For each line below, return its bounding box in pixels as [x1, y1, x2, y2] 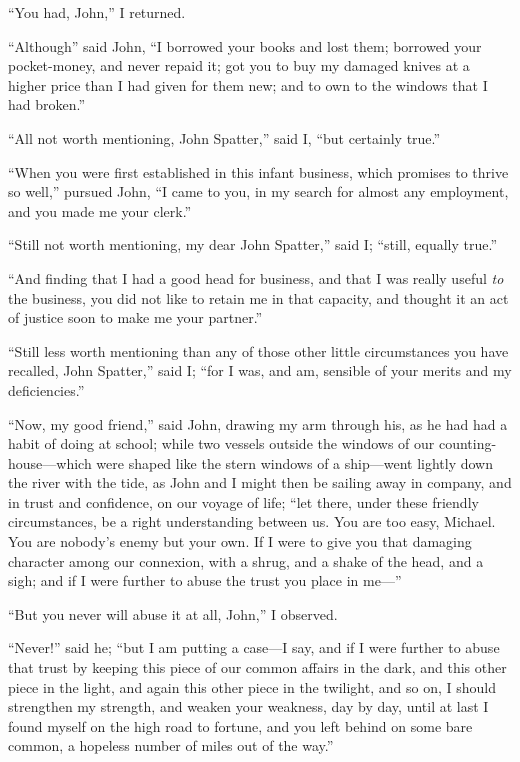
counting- [438, 433, 497, 454]
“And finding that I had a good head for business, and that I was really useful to [8, 267, 504, 288]
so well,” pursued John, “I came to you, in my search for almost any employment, [8, 181, 509, 202]
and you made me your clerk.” [8, 200, 192, 221]
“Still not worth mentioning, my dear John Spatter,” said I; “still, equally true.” [8, 234, 497, 255]
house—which [8, 452, 92, 473]
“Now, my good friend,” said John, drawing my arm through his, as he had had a [8, 413, 508, 434]
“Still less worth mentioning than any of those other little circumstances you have [8, 340, 509, 361]
